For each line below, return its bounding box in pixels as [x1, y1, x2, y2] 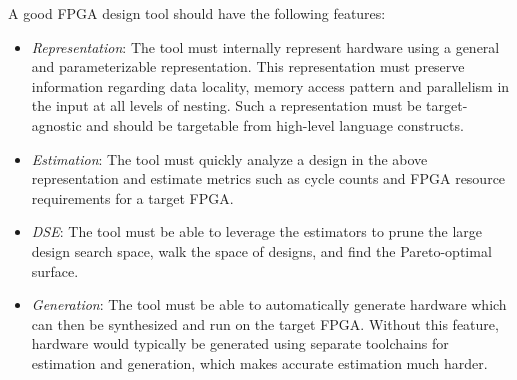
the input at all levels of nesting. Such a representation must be [31, 95, 422, 116]
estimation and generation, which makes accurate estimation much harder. [31, 352, 488, 373]
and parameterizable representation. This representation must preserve [31, 56, 465, 77]
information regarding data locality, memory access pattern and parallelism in [31, 75, 510, 96]
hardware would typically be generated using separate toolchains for [31, 333, 449, 354]
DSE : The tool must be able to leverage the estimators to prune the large [31, 221, 483, 242]
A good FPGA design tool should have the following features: [8, 3, 386, 23]
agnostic [31, 114, 82, 135]
